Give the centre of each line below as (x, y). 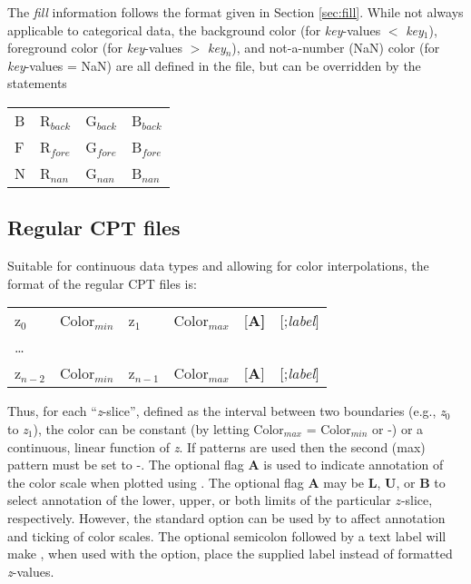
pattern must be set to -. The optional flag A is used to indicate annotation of (226, 465)
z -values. (31, 571)
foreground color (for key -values (95, 48)
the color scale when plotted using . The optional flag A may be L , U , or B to (226, 482)
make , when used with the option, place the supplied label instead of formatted (230, 554)
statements (37, 83)
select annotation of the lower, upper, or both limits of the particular (199, 500)
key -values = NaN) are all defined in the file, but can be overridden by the (214, 65)
